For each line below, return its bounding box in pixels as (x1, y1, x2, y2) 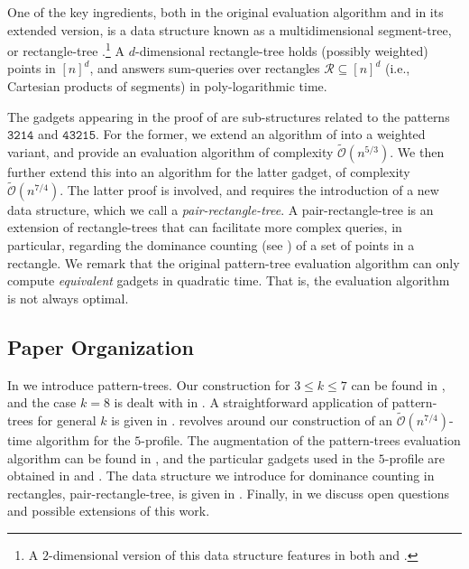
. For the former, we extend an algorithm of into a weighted (96, 125, 426, 144)
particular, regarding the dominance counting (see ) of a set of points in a (7, 236, 415, 255)
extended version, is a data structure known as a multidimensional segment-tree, (7, 20, 452, 39)
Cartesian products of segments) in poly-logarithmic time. (7, 77, 327, 96)
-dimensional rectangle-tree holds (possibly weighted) (134, 41, 428, 60)
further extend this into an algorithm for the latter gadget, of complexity (7, 163, 410, 182)
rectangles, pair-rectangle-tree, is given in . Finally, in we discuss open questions (7, 483, 450, 502)
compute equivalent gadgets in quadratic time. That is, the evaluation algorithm (7, 271, 450, 290)
